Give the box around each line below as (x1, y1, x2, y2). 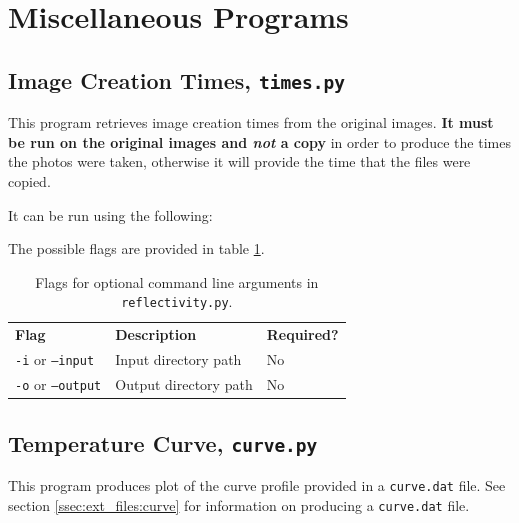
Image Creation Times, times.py (8, 64, 345, 95)
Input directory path (115, 349, 242, 370)
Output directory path (115, 374, 253, 394)
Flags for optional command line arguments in (35, 271, 319, 292)
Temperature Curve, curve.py (8, 427, 318, 458)
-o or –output (15, 373, 102, 394)
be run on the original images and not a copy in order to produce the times (8, 131, 511, 152)
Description (115, 324, 197, 345)
